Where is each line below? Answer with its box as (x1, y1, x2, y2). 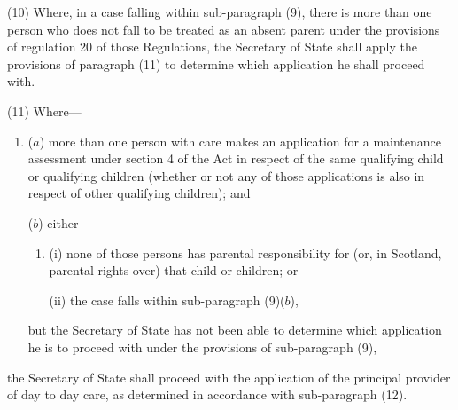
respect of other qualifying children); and (27, 184, 251, 202)
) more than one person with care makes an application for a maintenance (39, 131, 442, 150)
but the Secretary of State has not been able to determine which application (27, 320, 442, 339)
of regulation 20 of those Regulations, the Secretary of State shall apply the (7, 37, 417, 56)
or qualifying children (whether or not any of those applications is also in (27, 166, 425, 185)
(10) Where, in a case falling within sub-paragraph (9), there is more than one (7, 3, 432, 20)
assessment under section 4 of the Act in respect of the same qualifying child (27, 149, 444, 168)
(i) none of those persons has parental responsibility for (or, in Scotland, (49, 243, 442, 262)
